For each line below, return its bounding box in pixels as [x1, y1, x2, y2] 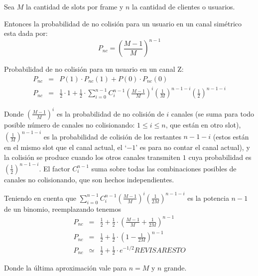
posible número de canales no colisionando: [4, 119, 135, 130]
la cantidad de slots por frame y [25, 1, 124, 11]
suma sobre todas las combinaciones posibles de [91, 163, 237, 173]
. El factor [39, 163, 70, 173]
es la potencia [187, 192, 229, 203]
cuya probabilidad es [188, 151, 252, 162]
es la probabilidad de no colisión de [56, 108, 164, 119]
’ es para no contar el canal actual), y [135, 142, 250, 152]
